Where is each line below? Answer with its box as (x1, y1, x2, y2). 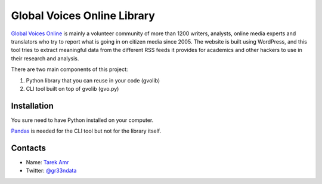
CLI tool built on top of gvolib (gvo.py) (26, 85, 119, 92)
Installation (11, 100, 54, 111)
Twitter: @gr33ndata (26, 167, 77, 174)
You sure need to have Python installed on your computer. (11, 116, 154, 124)
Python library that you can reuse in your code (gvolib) (26, 76, 160, 84)
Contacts (11, 143, 47, 153)
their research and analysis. (11, 54, 79, 62)
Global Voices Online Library (11, 9, 155, 22)
